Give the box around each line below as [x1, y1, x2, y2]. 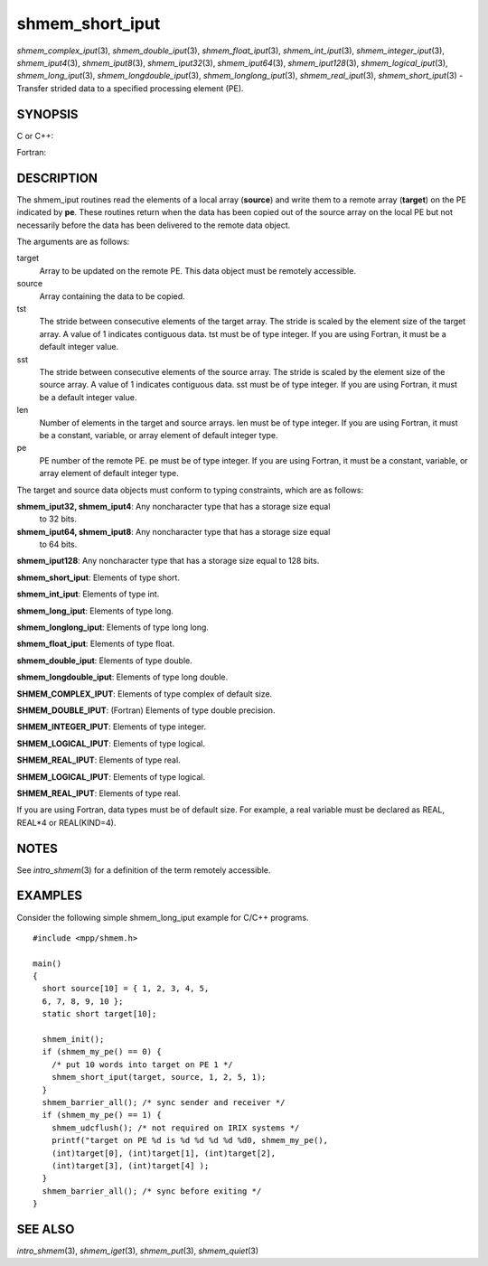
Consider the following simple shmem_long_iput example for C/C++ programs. [16, 912, 309, 923]
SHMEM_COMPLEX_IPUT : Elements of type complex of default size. [16, 688, 273, 699]
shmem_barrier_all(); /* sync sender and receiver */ [42, 1098, 286, 1107]
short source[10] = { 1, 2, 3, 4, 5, [42, 983, 210, 994]
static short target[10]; [42, 1008, 157, 1019]
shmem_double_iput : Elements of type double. [16, 655, 193, 666]
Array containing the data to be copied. [39, 290, 185, 302]
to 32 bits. [39, 513, 77, 524]
